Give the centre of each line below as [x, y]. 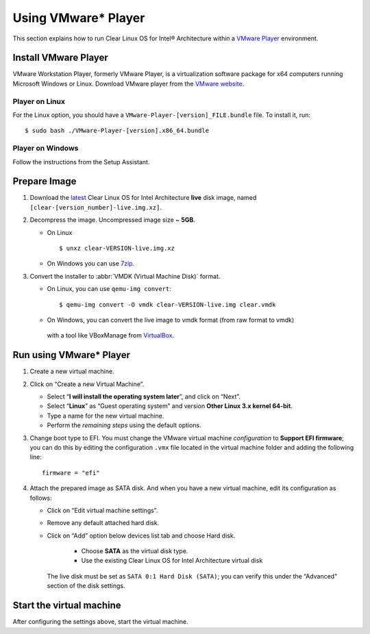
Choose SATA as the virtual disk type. [135, 551]
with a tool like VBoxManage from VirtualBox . [111, 335]
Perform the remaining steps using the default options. [124, 425]
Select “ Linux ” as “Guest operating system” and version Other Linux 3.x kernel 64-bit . [170, 406]
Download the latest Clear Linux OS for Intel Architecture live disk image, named [143, 198]
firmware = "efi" [71, 473]
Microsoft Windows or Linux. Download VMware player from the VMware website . [128, 84]
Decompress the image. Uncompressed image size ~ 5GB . [112, 220]
